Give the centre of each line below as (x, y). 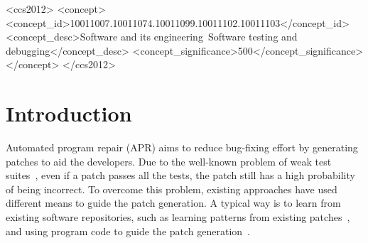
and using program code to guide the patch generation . (128, 231)
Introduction (69, 113)
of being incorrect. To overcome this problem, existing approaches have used (172, 189)
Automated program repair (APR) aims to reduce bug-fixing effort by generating (182, 147)
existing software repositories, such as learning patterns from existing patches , (178, 217)
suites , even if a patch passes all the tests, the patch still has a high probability (180, 175)
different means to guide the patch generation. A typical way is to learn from (173, 203)
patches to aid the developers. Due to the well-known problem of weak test (169, 161)
